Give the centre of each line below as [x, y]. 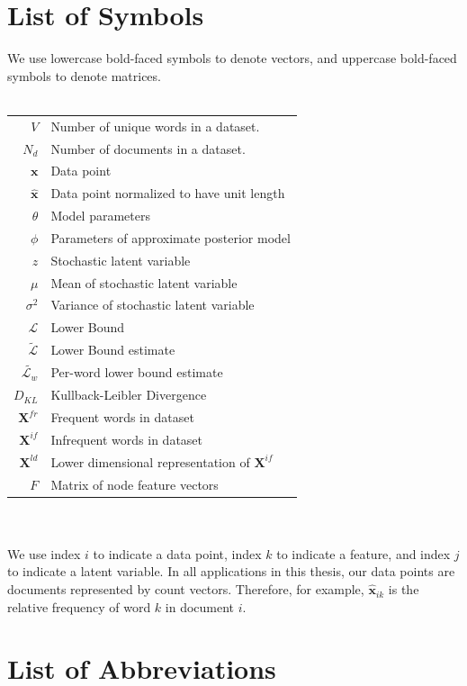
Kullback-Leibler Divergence [129, 395]
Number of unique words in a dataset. [155, 126]
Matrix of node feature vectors [135, 484]
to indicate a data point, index [177, 553]
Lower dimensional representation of [150, 461]
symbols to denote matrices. [84, 75]
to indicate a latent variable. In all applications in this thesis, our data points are [231, 571]
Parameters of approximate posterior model [171, 237]
